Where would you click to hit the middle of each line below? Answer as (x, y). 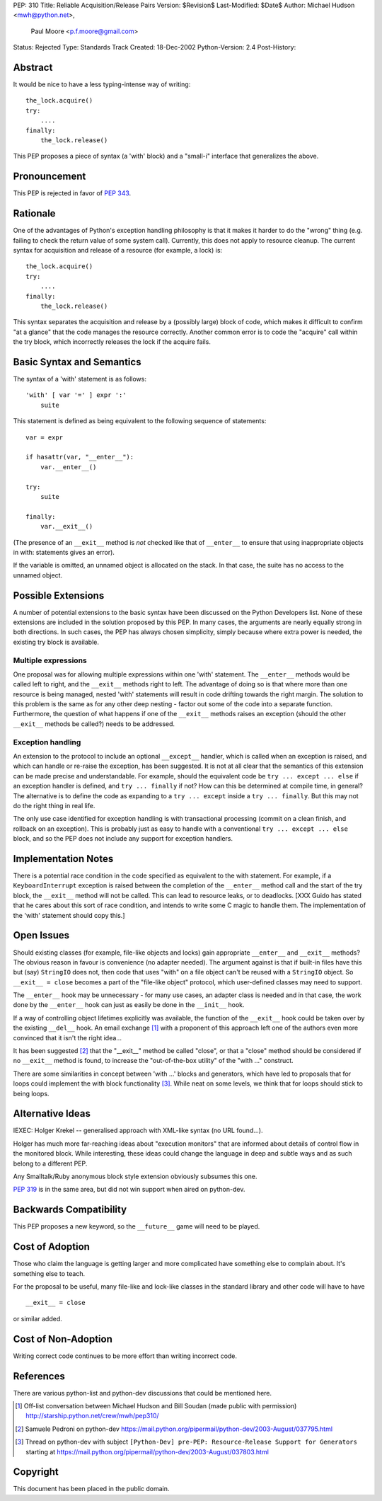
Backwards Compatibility (70, 1210)
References (39, 1376)
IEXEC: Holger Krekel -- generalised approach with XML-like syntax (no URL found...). (138, 1131)
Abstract (33, 67)
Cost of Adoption (51, 1247)
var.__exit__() (66, 527)
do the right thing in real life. (54, 805)
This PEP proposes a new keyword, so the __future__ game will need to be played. (137, 1226)
